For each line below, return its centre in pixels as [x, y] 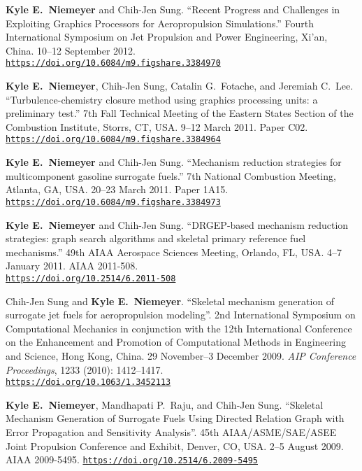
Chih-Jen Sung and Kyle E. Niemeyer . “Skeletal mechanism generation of [170, 301]
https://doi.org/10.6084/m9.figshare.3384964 [113, 140]
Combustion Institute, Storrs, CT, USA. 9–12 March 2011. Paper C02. [157, 126]
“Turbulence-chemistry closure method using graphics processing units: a [162, 99]
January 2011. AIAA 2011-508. [72, 266]
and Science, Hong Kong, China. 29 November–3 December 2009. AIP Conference [181, 355]
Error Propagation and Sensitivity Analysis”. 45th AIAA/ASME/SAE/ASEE [171, 431]
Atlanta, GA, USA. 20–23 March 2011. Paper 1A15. [117, 189]
